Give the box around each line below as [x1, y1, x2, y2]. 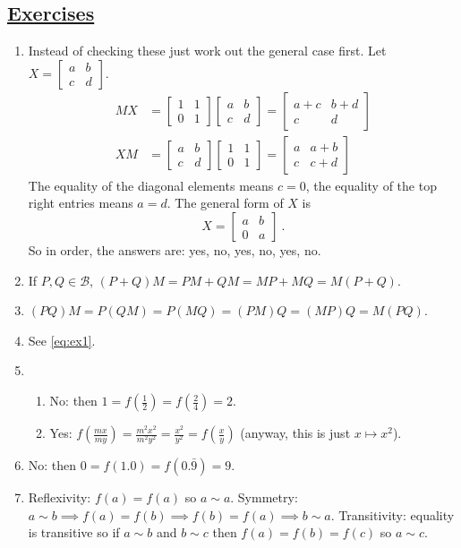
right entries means [28, 193, 133, 212]
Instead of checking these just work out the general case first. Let [28, 41, 387, 60]
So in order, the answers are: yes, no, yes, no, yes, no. [28, 241, 321, 260]
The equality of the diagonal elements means [28, 176, 274, 194]
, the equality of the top [305, 176, 437, 194]
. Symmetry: [230, 488, 298, 507]
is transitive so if [28, 523, 120, 542]
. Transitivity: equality [330, 505, 455, 524]
